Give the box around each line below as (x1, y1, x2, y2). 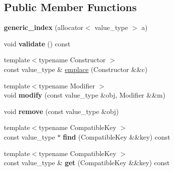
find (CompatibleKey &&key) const (63, 131, 171, 142)
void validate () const (4, 38, 71, 48)
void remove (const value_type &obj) (4, 106, 119, 116)
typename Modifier (39, 80, 95, 90)
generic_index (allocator (4, 22, 83, 32)
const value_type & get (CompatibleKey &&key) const (4, 157, 170, 168)
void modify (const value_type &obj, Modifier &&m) (4, 90, 166, 100)
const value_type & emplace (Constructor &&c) (4, 64, 148, 74)
